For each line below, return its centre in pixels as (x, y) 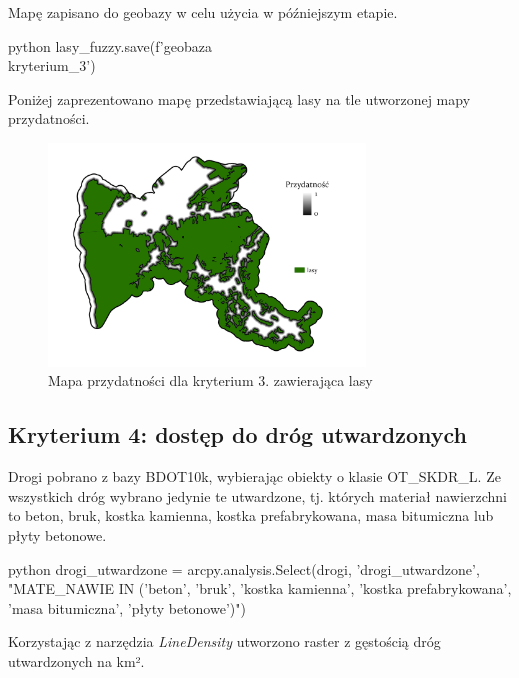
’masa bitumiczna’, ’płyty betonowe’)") (127, 607)
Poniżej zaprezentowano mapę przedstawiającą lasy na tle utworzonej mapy (239, 98)
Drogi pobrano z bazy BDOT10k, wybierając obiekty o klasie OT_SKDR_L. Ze (254, 476)
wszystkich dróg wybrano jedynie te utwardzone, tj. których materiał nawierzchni (257, 495)
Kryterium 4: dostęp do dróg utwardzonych (237, 434)
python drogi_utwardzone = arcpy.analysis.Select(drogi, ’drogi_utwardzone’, (244, 568)
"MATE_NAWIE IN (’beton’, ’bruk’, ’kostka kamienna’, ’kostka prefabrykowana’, (260, 588)
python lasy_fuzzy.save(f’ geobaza (110, 45)
